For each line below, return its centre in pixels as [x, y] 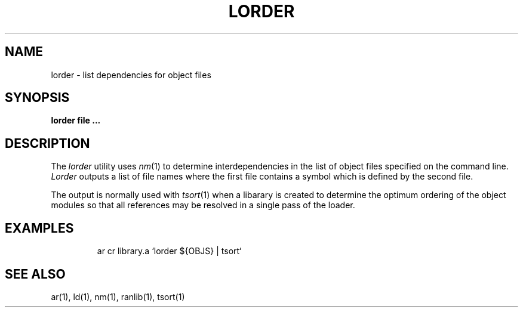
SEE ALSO [35, 274]
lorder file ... [76, 121]
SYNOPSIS [37, 98]
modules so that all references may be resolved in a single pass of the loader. [203, 205]
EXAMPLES [39, 228]
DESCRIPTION [47, 143]
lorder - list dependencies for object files [131, 75]
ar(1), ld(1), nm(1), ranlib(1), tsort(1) [118, 296]
